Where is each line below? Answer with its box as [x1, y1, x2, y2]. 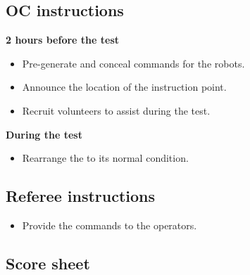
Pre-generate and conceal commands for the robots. [22, 56, 245, 70]
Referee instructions [6, 185, 156, 207]
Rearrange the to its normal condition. [22, 151, 189, 165]
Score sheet [6, 252, 90, 274]
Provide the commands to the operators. [22, 217, 197, 232]
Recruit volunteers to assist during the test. [22, 103, 211, 117]
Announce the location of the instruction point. [22, 79, 227, 94]
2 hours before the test [6, 32, 120, 47]
